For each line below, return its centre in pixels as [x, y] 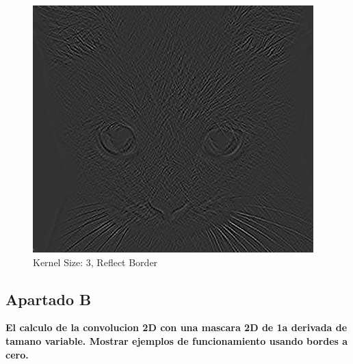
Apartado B [49, 299]
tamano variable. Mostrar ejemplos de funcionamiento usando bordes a [177, 340]
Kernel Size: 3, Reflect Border [95, 262]
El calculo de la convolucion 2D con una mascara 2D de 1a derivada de [176, 327]
